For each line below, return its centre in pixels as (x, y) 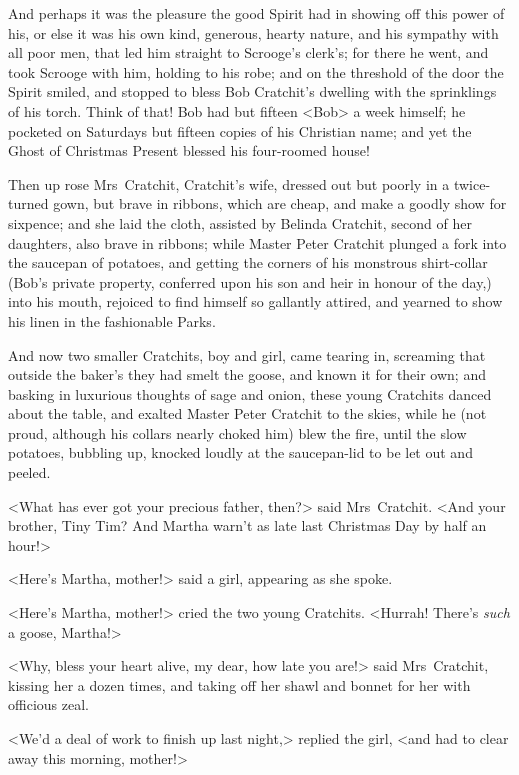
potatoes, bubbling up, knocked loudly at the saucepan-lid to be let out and (240, 452)
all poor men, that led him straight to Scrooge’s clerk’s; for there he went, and (248, 52)
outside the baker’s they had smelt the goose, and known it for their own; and (247, 374)
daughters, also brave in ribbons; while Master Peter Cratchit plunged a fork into (257, 242)
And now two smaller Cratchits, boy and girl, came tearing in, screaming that (247, 354)
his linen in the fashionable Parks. (112, 320)
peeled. (29, 472)
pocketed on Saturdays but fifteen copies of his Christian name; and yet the (240, 130)
